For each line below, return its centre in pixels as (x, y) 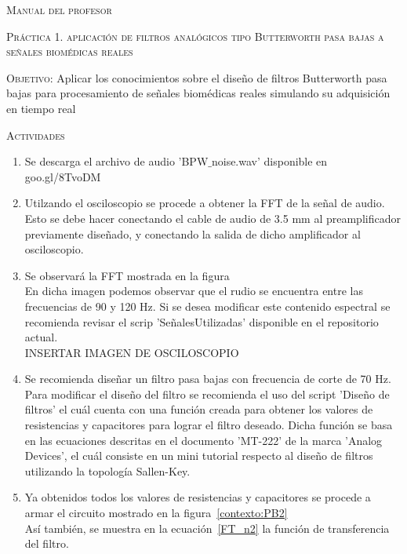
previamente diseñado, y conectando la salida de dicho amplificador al (193, 233)
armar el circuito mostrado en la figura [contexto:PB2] (156, 513)
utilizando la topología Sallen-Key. (107, 470)
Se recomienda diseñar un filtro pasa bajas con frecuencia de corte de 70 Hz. (208, 379)
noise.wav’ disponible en (269, 161)
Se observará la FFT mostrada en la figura (127, 275)
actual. (41, 337)
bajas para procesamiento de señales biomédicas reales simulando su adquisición (198, 93)
